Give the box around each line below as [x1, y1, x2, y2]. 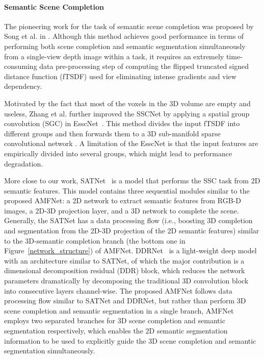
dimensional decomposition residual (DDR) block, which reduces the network [4, 265, 245, 276]
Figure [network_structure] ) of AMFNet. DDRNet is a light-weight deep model [4, 245, 257, 256]
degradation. [4, 158, 43, 169]
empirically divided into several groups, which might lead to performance [4, 148, 232, 158]
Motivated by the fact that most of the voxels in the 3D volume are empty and [4, 98, 251, 108]
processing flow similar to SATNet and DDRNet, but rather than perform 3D [4, 295, 246, 306]
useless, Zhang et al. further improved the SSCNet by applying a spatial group [4, 108, 250, 118]
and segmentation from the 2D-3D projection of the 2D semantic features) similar [4, 225, 259, 236]
